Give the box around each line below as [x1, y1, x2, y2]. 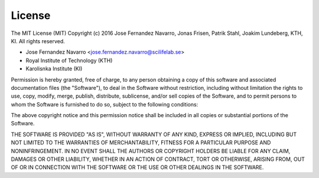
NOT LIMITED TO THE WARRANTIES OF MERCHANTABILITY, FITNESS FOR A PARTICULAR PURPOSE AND [11, 139, 271, 146]
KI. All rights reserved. [11, 37, 65, 44]
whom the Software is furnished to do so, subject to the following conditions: [11, 101, 198, 108]
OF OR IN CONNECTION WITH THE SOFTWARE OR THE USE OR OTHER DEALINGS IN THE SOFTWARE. [11, 164, 264, 171]
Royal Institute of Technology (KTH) [25, 57, 113, 64]
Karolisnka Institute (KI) [25, 65, 83, 72]
